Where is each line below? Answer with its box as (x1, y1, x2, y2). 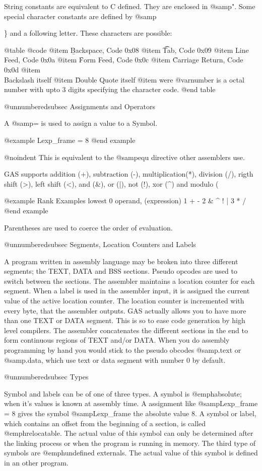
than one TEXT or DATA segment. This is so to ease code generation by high (4, 315, 245, 326)
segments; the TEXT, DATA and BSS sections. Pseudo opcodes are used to (4, 266, 237, 276)
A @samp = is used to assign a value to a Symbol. (4, 118, 158, 128)
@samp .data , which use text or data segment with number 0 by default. (4, 354, 226, 365)
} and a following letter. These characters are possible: (4, 28, 172, 38)
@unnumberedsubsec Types (4, 371, 89, 382)
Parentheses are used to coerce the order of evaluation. (4, 222, 173, 232)
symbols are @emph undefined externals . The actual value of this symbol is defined (4, 447, 258, 458)
